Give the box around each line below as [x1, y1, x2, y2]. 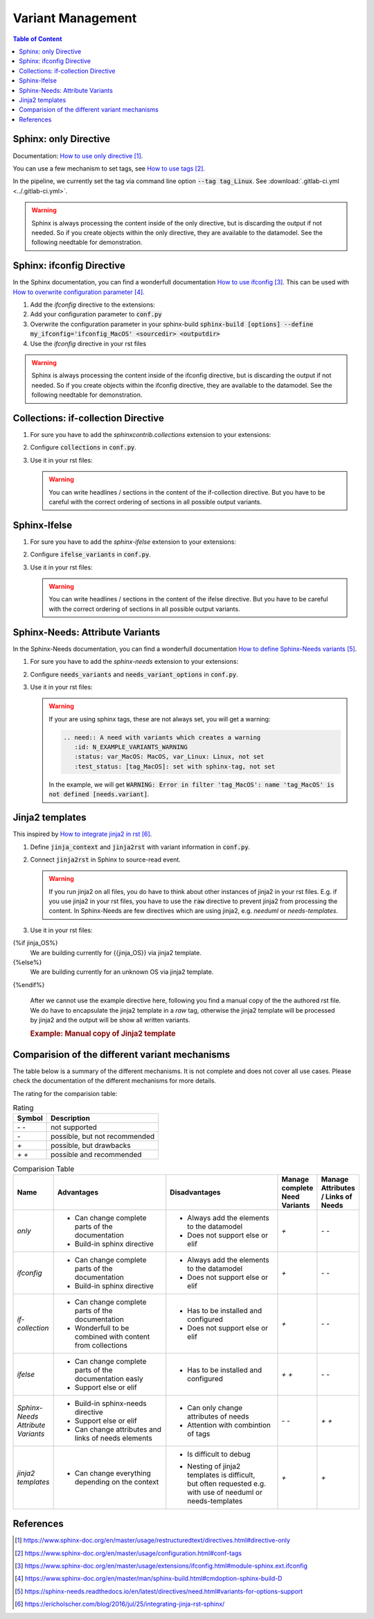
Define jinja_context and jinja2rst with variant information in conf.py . [30, 843, 251, 851]
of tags [187, 1429, 211, 1439]
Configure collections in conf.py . [30, 443, 136, 452]
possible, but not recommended [51, 1131, 155, 1141]
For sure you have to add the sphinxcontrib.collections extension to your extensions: [30, 431, 271, 439]
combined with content [74, 1332, 150, 1342]
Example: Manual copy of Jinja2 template [30, 1029, 176, 1038]
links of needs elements [74, 1433, 152, 1443]
